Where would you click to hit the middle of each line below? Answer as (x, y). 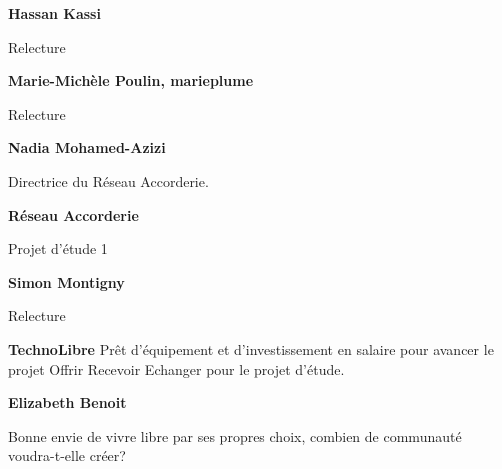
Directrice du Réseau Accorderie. (108, 180)
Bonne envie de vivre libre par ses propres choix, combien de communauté (235, 435)
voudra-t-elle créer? (67, 455)
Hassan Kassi (54, 13)
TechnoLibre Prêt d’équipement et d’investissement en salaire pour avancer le (251, 348)
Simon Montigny (66, 281)
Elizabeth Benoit (67, 402)
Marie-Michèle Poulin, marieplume (131, 80)
